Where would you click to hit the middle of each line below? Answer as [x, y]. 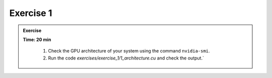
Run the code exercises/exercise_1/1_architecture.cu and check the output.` [126, 58]
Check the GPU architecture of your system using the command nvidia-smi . [129, 51]
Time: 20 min [37, 39]
